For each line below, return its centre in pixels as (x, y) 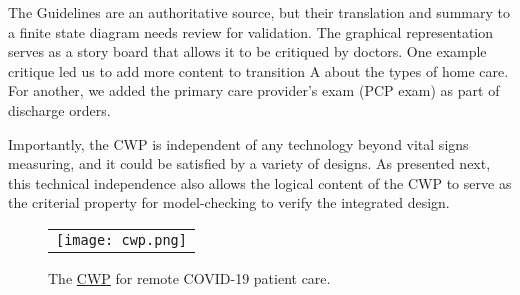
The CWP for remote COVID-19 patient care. (189, 277)
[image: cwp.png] (121, 239)
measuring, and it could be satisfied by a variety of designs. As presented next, (249, 163)
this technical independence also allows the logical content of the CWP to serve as (260, 182)
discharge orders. (59, 109)
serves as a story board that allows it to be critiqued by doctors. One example (247, 51)
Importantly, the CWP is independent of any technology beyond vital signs (238, 143)
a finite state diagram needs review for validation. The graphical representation (251, 31)
